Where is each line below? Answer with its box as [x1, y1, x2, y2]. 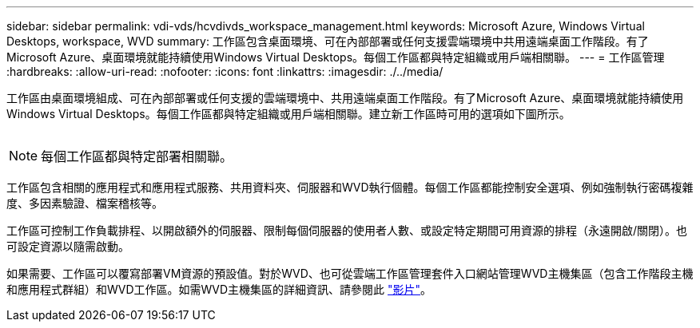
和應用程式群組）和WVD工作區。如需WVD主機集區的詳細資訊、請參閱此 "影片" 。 [6, 283, 432, 296]
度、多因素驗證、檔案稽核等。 [6, 196, 163, 210]
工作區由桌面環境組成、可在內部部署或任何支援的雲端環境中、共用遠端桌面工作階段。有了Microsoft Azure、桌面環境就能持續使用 [6, 91, 684, 105]
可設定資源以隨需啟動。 [6, 239, 129, 253]
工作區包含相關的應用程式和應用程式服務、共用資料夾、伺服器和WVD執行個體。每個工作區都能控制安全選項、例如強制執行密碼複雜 [6, 180, 694, 194]
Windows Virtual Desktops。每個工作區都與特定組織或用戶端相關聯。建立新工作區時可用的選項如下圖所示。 [6, 107, 571, 121]
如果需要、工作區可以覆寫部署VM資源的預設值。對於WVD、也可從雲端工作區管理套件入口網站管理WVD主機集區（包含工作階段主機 [6, 267, 694, 280]
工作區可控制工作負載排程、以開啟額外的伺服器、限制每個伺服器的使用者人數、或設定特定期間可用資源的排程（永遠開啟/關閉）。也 [6, 223, 688, 237]
